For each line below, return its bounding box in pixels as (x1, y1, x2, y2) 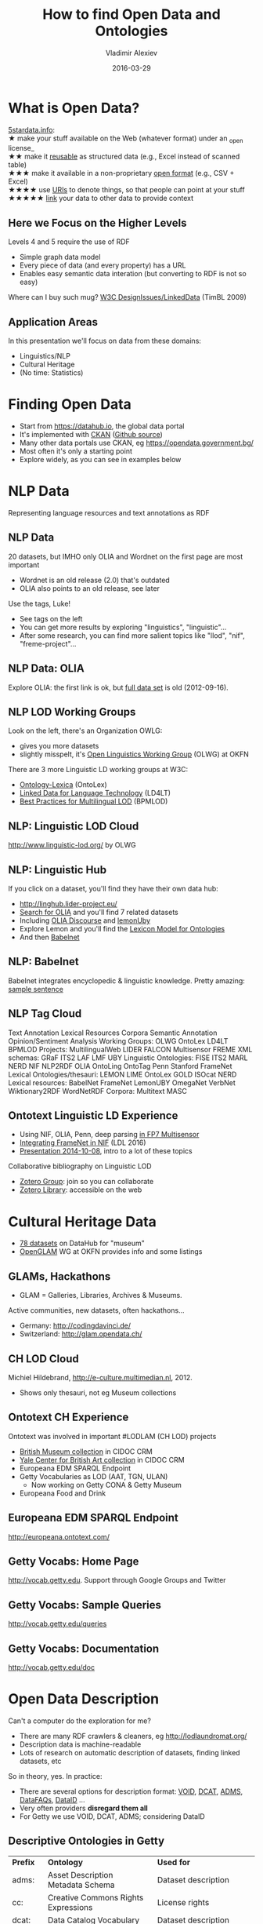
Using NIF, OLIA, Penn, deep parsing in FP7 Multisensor (19, 1130, 200, 1139)
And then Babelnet (19, 932, 80, 942)
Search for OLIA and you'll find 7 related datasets (19, 908, 178, 917)
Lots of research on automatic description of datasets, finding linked (19, 1748, 240, 1758)
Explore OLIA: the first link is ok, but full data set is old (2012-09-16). (8, 683, 229, 692)
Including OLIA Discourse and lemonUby (19, 916, 151, 925)
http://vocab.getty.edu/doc (8, 1663, 95, 1672)
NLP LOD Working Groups (8, 705, 136, 719)
